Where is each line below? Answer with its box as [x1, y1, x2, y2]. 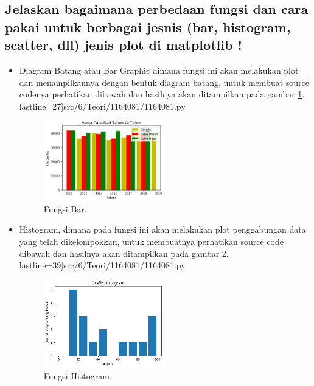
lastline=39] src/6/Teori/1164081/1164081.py [19, 259, 186, 272]
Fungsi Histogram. [43, 369, 112, 382]
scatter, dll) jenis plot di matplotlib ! [5, 35, 242, 54]
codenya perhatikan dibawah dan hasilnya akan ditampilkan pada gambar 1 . [19, 88, 305, 100]
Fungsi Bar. [43, 202, 87, 215]
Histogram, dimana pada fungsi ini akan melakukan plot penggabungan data [19, 223, 306, 236]
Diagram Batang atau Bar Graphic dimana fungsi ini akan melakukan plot [19, 63, 299, 76]
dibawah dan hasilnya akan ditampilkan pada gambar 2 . [19, 247, 229, 259]
